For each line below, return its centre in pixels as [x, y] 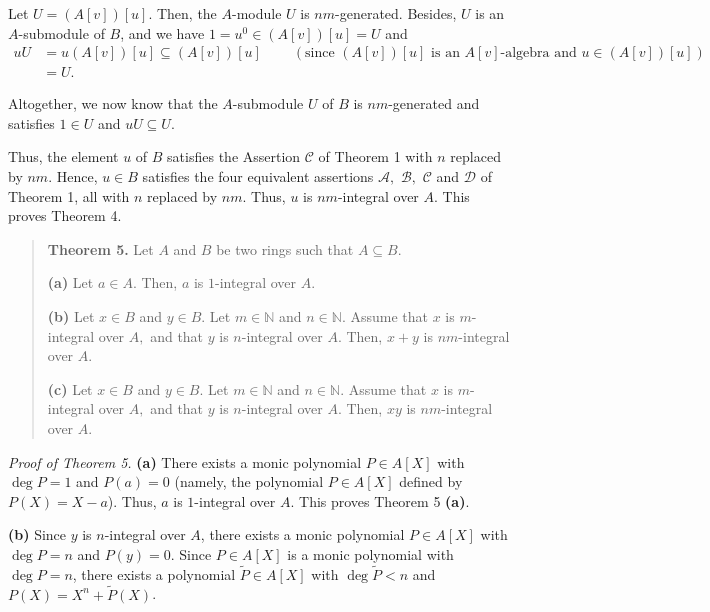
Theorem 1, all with [69, 195]
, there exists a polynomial [154, 573]
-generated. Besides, [396, 13]
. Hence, [73, 176]
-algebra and [538, 53]
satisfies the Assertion [234, 156]
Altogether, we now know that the [113, 103]
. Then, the [182, 13]
